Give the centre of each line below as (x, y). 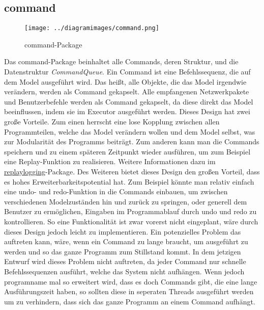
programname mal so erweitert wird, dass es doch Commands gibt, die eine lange (131, 281)
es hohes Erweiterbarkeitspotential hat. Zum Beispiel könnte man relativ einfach (129, 181)
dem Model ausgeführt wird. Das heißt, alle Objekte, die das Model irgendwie (125, 81)
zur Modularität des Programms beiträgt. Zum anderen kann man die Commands (132, 141)
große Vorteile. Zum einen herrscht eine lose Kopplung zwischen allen (112, 122)
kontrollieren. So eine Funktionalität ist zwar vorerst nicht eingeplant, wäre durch (131, 221)
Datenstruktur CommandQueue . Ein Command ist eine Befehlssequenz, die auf (127, 72)
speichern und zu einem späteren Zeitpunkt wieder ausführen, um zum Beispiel (127, 151)
